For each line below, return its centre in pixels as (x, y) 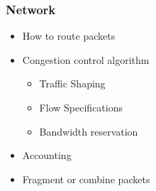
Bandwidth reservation (89, 131)
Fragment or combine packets (86, 179)
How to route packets (69, 36)
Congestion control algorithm (86, 59)
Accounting (47, 155)
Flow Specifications (81, 107)
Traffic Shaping (72, 83)
